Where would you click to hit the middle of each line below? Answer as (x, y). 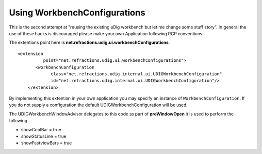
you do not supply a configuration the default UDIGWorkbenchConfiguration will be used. (98, 105)
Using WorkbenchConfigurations (77, 13)
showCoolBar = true (41, 129)
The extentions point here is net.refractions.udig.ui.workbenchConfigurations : (89, 42)
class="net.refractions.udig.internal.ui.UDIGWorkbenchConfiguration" (137, 74)
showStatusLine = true (44, 136)
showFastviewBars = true (47, 143)
